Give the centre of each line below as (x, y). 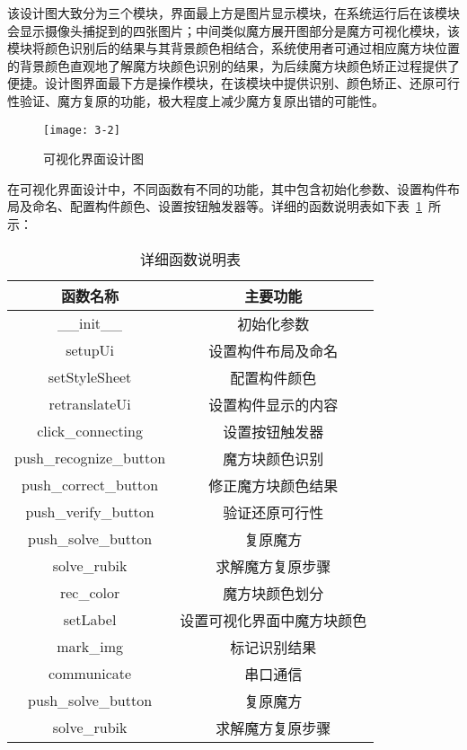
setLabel (90, 620)
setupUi (90, 350)
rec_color (90, 593)
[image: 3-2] (82, 130)
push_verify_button (90, 512)
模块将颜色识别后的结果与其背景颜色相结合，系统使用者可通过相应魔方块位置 (233, 48)
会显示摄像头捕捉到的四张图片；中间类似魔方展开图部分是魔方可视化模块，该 (233, 30)
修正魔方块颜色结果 (273, 485)
